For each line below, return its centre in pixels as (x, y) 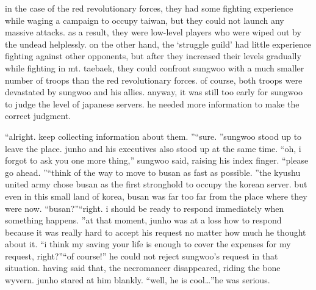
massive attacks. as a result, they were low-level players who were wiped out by (153, 32)
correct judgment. (38, 116)
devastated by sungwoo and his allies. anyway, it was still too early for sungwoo (154, 92)
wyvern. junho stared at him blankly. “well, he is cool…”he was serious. (138, 280)
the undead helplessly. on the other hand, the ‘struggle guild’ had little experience (158, 44)
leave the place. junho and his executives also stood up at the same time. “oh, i (153, 148)
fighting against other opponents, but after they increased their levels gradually (153, 56)
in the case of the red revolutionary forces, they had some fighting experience (149, 8)
